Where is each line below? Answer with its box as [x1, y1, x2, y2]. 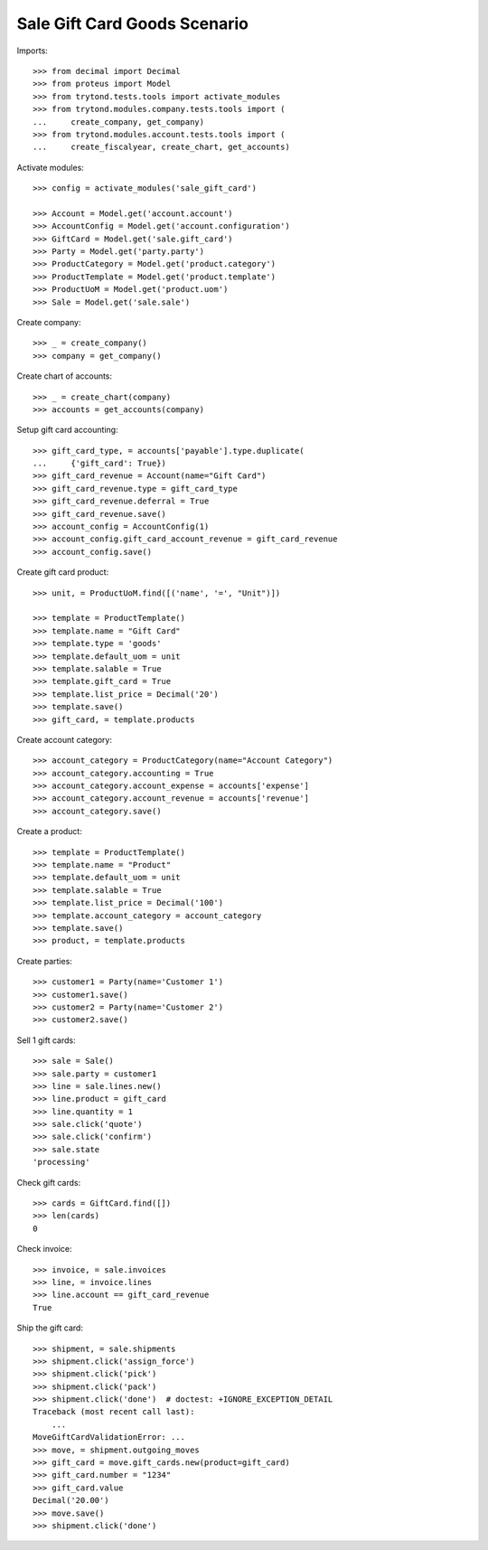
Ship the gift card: [16, 1322, 83, 1333]
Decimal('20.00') [33, 1496, 109, 1506]
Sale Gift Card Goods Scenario [16, 14, 249, 33]
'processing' [33, 1157, 90, 1168]
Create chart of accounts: [16, 371, 113, 381]
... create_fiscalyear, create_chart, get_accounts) [33, 142, 291, 153]
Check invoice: [16, 1244, 72, 1254]
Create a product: [16, 826, 83, 837]
